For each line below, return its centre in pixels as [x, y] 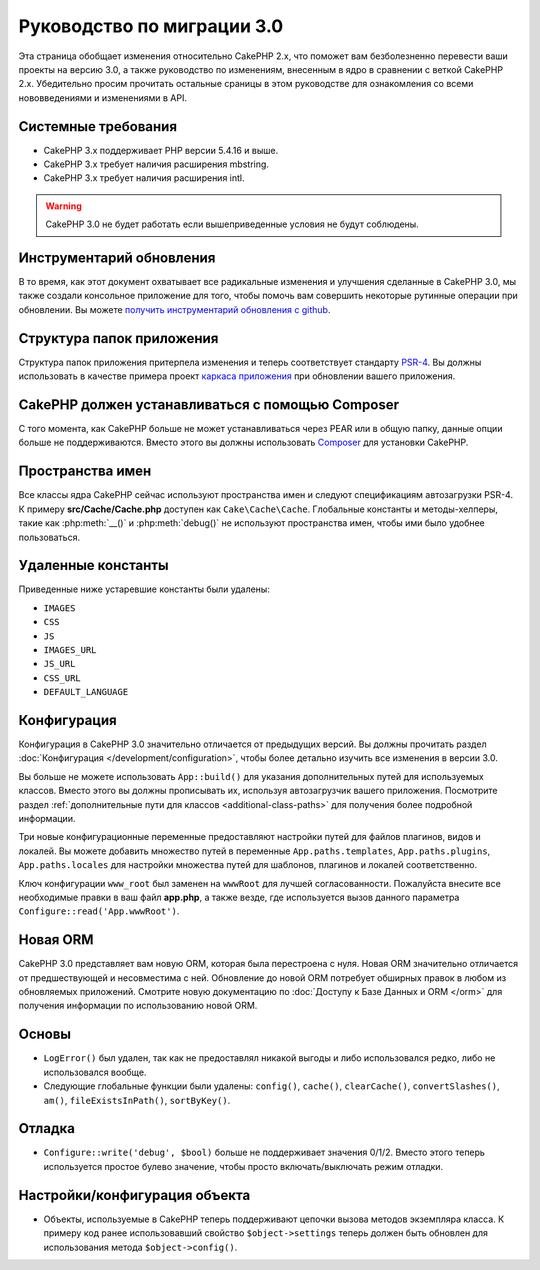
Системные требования [98, 126]
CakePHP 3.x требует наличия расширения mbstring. [156, 164]
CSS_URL [62, 678]
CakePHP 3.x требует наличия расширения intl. [144, 178]
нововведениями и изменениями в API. [102, 97]
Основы [45, 1034]
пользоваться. [49, 537]
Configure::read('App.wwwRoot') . [99, 911]
